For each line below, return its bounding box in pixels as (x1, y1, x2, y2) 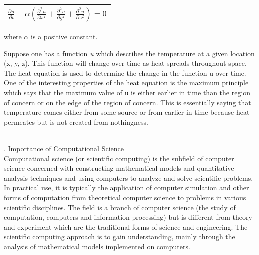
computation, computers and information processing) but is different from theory (4, 212, 252, 222)
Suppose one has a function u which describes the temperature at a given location (4, 48, 255, 58)
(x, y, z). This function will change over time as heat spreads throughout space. (4, 58, 247, 68)
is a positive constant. (31, 31, 98, 41)
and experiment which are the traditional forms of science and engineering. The (4, 221, 248, 232)
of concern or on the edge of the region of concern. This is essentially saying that (4, 97, 251, 107)
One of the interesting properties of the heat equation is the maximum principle (4, 77, 249, 88)
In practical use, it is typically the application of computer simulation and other (4, 182, 249, 193)
